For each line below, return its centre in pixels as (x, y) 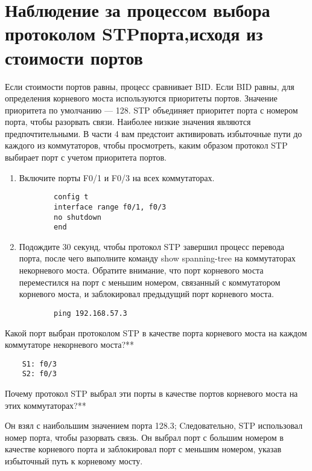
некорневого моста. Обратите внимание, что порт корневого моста (141, 270)
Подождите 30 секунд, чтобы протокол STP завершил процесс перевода (152, 246)
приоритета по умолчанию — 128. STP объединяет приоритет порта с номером (151, 110)
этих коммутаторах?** (46, 405)
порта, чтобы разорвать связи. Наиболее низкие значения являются (128, 122)
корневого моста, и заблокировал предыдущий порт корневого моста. (146, 294)
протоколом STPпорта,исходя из (134, 34)
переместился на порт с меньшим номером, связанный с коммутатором (150, 282)
